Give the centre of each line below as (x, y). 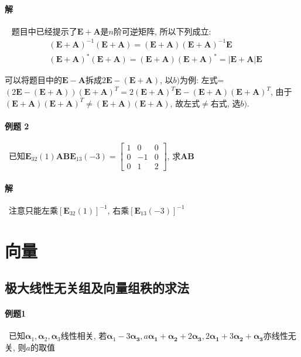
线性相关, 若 (84, 336)
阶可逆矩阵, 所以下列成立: (162, 31)
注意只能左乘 (33, 210)
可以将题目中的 (33, 80)
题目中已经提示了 (44, 31)
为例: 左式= (202, 80)
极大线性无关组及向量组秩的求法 (97, 288)
